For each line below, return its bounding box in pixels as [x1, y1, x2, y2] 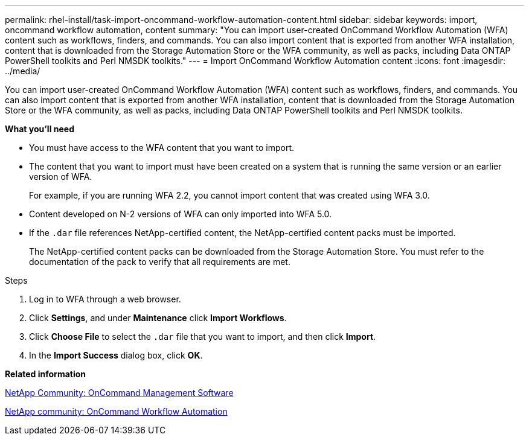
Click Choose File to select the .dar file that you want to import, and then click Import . [29, 331, 376, 342]
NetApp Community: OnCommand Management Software [5, 387, 234, 398]
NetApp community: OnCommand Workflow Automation [5, 406, 228, 416]
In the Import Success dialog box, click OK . [29, 350, 203, 360]
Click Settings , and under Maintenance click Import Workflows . [29, 313, 287, 323]
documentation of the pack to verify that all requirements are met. [29, 257, 290, 267]
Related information [5, 369, 86, 379]
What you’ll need [5, 124, 74, 134]
